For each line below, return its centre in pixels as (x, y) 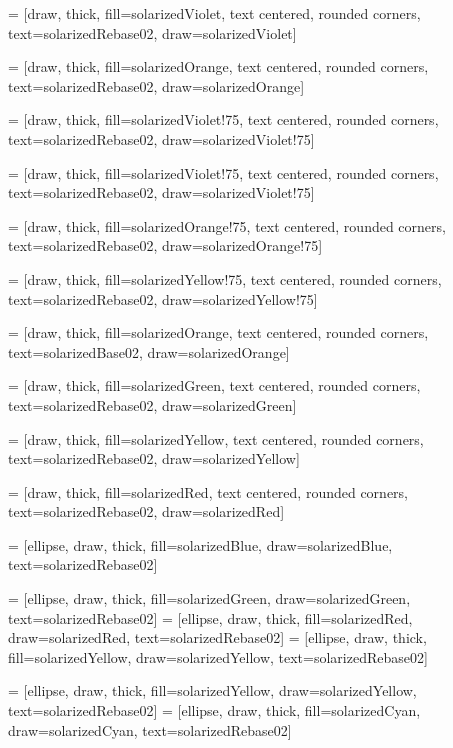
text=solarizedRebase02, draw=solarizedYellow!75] (163, 298)
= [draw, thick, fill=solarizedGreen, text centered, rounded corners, (214, 385)
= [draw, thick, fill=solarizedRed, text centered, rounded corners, (208, 491)
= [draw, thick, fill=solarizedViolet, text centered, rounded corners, (214, 13)
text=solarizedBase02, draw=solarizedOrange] (149, 351)
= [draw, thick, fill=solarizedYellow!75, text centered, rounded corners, (225, 278)
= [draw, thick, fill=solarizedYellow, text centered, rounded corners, (216, 438)
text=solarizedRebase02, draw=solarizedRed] (146, 511)
